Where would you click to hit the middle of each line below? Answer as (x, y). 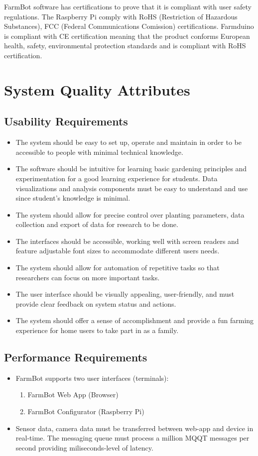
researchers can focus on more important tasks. (88, 277)
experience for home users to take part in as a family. (97, 330)
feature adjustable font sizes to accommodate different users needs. (118, 251)
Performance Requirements (76, 357)
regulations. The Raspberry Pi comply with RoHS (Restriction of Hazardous (121, 16)
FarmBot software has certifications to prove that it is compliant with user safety (128, 6)
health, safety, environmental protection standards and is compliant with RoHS (125, 46)
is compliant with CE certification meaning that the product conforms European (127, 36)
